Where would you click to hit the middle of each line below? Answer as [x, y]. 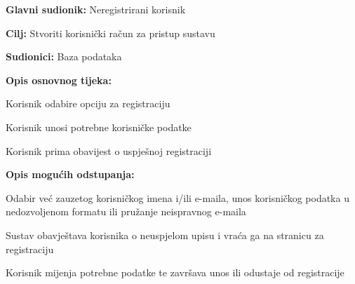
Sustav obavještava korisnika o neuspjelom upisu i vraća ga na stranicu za [165, 235]
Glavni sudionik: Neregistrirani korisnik [96, 9]
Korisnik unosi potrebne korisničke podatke [99, 127]
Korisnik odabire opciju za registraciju [88, 103]
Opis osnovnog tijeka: [59, 80]
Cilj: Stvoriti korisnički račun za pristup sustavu [110, 33]
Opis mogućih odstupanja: [70, 174]
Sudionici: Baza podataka [64, 56]
